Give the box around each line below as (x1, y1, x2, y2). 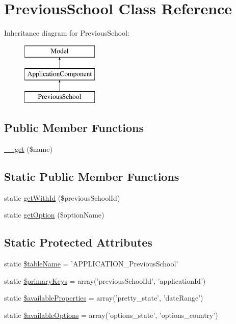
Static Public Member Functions (4, 168, 179, 184)
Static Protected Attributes (4, 234, 152, 250)
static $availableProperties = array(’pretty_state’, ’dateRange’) (4, 292, 203, 303)
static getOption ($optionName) (4, 209, 104, 220)
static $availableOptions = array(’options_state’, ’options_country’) (4, 309, 218, 320)
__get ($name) (4, 143, 53, 154)
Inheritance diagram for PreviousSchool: (4, 28, 129, 38)
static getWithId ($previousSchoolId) (4, 192, 120, 203)
